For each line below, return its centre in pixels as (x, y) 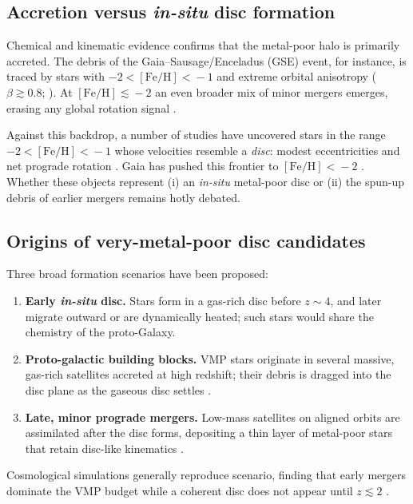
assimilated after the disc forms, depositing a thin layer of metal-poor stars (209, 433)
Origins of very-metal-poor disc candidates (186, 240)
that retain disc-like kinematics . (104, 448)
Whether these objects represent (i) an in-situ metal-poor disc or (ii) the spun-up (206, 181)
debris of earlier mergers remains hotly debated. (123, 197)
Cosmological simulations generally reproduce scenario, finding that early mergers (206, 475)
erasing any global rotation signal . (91, 107)
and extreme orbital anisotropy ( (297, 76)
